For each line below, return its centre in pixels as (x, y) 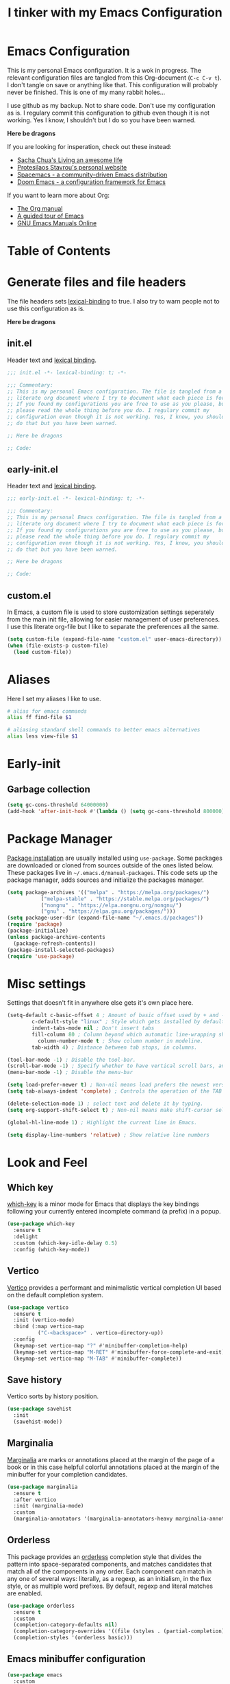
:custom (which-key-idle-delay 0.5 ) (65, 1243)
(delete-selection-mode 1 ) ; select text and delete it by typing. (105, 1104)
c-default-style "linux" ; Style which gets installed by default (128, 1022)
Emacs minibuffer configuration (76, 1659)
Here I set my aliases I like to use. (54, 698)
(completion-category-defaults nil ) (65, 1625)
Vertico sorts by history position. (53, 1396)
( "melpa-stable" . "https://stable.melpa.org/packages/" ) (125, 899)
